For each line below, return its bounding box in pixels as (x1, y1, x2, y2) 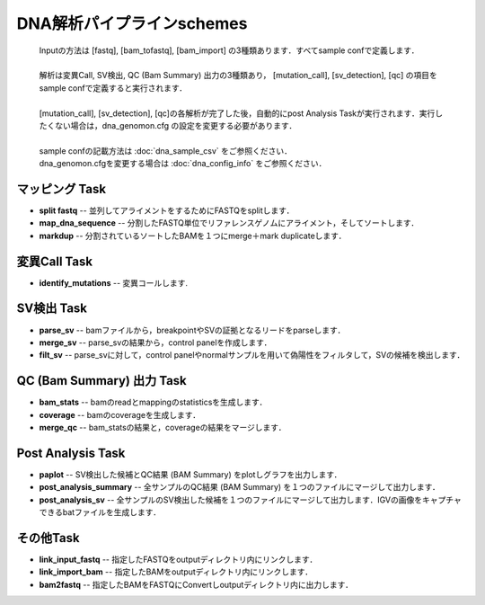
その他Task (16, 530, 80, 546)
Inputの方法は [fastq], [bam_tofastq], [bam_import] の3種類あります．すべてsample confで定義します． (39, 45, 419, 56)
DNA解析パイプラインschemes (16, 13, 248, 33)
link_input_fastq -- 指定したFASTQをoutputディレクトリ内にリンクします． (39, 554, 318, 565)
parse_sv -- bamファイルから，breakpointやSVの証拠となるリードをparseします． (39, 325, 346, 335)
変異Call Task (16, 254, 93, 269)
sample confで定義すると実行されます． (39, 82, 188, 93)
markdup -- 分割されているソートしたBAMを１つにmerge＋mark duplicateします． (39, 230, 347, 241)
